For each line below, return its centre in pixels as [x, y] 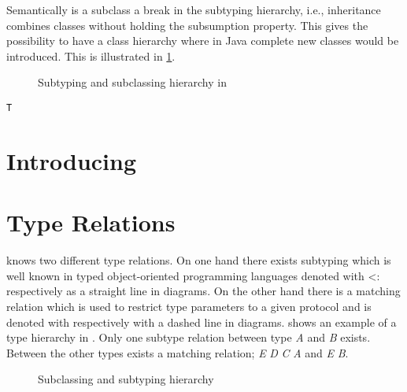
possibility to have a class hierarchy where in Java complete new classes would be [203, 41]
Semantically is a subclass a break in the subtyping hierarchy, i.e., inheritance [194, 9]
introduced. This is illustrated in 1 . [91, 55]
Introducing [72, 160]
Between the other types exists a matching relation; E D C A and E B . [178, 352]
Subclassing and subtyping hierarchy [126, 379]
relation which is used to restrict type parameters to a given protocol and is [189, 306]
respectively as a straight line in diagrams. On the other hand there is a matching [203, 291]
